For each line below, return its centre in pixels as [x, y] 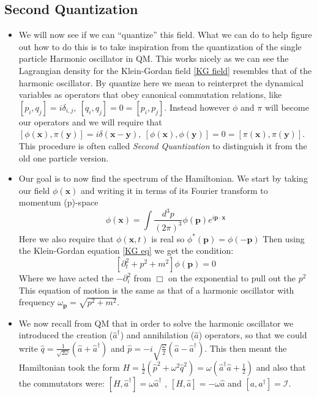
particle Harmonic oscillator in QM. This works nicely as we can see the [154, 58]
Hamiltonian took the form [69, 367]
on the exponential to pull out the [232, 278]
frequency [37, 302]
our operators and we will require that [90, 121]
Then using [284, 238]
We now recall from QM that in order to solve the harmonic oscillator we [156, 323]
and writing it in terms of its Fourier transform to [174, 190]
